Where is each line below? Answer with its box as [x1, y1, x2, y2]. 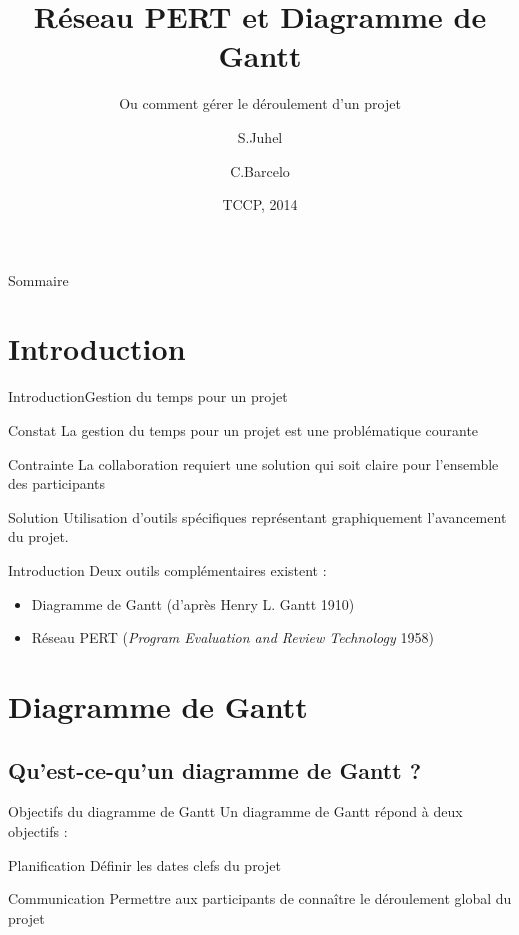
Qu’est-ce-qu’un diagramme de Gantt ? [8, 754, 422, 785]
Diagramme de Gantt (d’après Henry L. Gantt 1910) [31, 593, 355, 614]
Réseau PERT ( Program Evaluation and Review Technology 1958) [31, 627, 434, 648]
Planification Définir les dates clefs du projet [8, 854, 281, 875]
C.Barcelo [230, 160, 290, 181]
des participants [8, 473, 106, 494]
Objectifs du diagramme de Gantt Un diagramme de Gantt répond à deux [8, 801, 463, 822]
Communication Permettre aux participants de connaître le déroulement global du [8, 888, 512, 909]
